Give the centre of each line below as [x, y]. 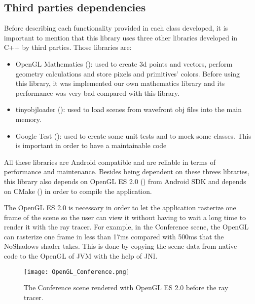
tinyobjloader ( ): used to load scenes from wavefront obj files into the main [128, 109]
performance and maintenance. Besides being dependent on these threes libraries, [127, 171]
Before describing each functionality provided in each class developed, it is [116, 28]
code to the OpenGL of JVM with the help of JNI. [81, 256]
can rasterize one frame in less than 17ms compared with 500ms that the [114, 236]
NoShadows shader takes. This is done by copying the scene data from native [121, 246]
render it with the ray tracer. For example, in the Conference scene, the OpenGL [126, 227]
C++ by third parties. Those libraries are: [68, 47]
